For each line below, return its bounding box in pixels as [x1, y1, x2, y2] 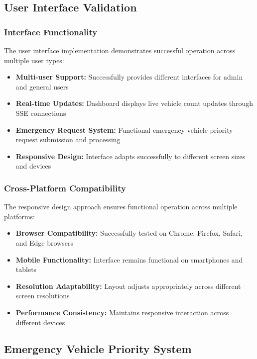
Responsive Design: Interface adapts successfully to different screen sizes [15, 151, 246, 161]
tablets [15, 264, 37, 274]
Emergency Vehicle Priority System [4, 341, 192, 357]
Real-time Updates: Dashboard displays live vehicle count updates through [15, 98, 254, 108]
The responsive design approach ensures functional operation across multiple [4, 201, 238, 212]
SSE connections [15, 107, 66, 118]
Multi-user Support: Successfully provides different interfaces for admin [15, 72, 243, 82]
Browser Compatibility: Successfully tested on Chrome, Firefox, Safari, [15, 228, 243, 238]
